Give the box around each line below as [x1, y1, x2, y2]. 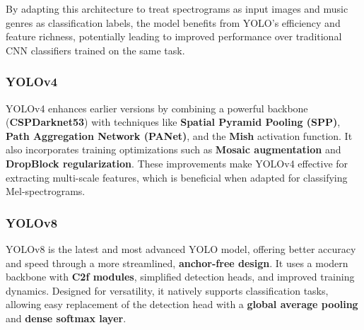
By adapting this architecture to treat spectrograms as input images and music [6, 1, 348, 16]
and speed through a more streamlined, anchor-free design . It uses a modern [6, 255, 348, 270]
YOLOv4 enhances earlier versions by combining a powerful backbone [6, 100, 308, 115]
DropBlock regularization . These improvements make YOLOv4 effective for [6, 155, 348, 170]
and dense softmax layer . [6, 310, 127, 325]
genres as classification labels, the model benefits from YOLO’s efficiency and [6, 15, 341, 30]
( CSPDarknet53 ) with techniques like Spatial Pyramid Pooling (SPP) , [6, 114, 341, 129]
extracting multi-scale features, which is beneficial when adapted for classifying [6, 170, 348, 184]
